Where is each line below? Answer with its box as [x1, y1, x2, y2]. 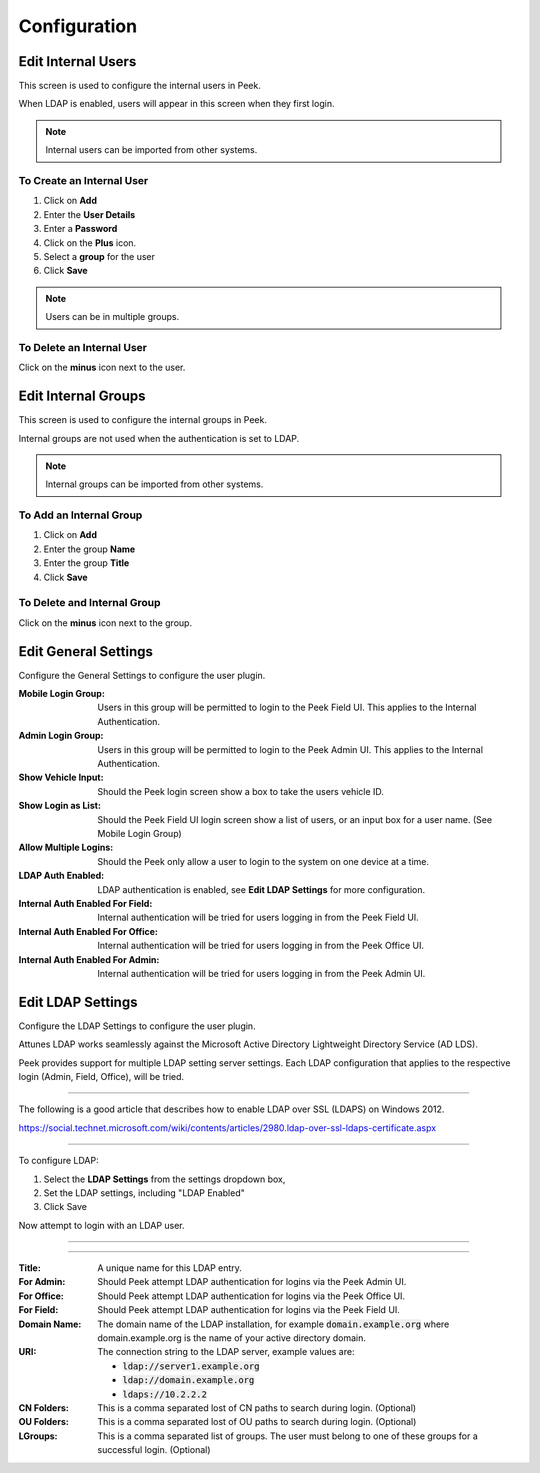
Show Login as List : [18, 800, 102, 812]
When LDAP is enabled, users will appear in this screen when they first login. [18, 98, 335, 110]
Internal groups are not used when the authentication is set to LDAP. [18, 432, 300, 444]
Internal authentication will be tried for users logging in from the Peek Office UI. [97, 940, 425, 952]
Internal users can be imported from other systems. [45, 144, 258, 156]
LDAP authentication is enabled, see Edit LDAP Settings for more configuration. [97, 883, 426, 895]
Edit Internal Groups [18, 388, 146, 405]
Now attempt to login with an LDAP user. [18, 1219, 185, 1231]
